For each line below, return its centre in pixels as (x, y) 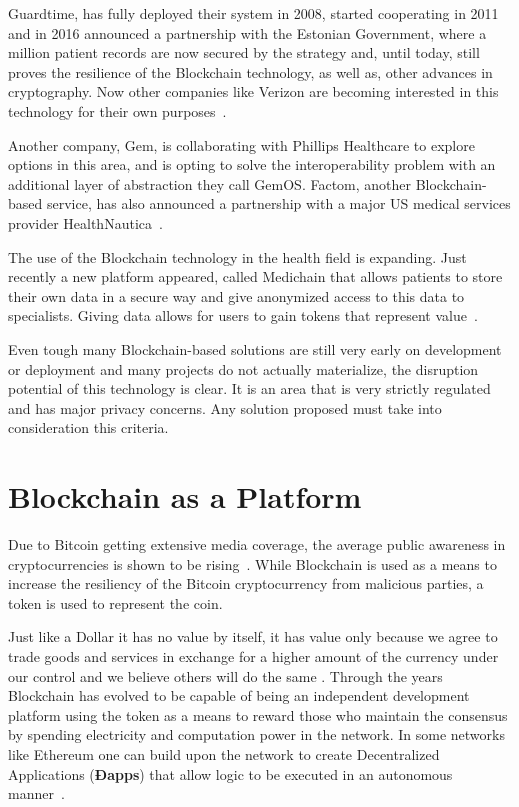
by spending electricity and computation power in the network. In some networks (256, 734)
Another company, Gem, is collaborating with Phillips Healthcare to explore (241, 144)
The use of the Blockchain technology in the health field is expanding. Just (237, 256)
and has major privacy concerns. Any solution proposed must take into (225, 407)
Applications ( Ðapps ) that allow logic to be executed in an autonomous (230, 773)
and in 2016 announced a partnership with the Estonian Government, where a (247, 32)
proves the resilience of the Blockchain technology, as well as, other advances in (250, 71)
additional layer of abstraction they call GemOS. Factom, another (210, 183)
